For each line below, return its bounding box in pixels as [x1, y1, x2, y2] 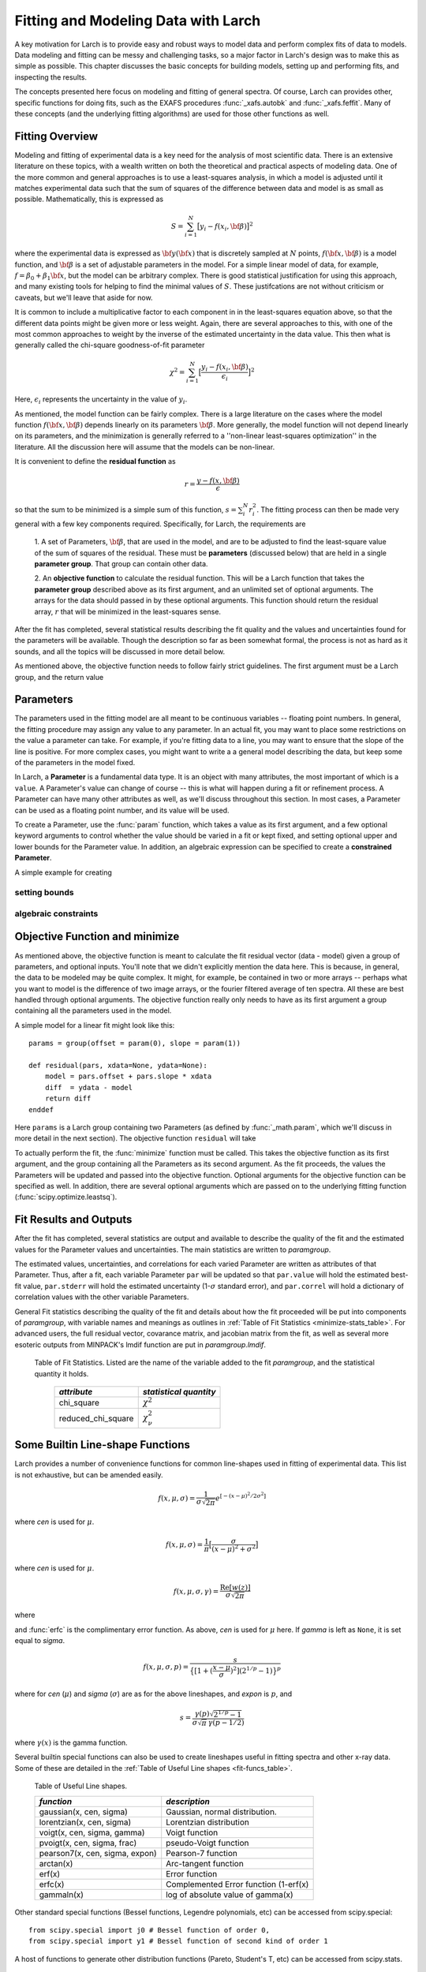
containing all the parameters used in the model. [14, 1006, 172, 1015]
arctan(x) [39, 1858, 73, 1869]
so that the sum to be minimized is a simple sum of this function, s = [14, 505, 237, 514]
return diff [44, 1094, 92, 1104]
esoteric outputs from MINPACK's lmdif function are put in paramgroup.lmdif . [14, 1339, 267, 1349]
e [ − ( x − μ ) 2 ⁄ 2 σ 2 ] [215, 1491, 267, 1503]
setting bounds [14, 887, 74, 898]
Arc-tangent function [166, 1858, 244, 1869]
